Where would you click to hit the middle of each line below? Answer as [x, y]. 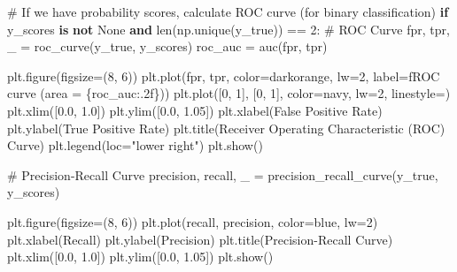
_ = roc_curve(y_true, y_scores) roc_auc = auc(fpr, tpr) [167, 46]
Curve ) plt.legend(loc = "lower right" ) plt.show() [135, 145]
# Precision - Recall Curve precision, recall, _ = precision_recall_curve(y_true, [223, 174]
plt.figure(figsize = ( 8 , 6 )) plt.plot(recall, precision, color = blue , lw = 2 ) [193, 221]
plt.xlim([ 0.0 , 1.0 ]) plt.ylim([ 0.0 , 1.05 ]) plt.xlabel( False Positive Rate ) [195, 110]
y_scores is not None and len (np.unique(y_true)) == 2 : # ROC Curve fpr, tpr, [228, 29]
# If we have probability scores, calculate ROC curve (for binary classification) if [228, 11]
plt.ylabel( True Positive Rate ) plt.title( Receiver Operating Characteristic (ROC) [226, 128]
